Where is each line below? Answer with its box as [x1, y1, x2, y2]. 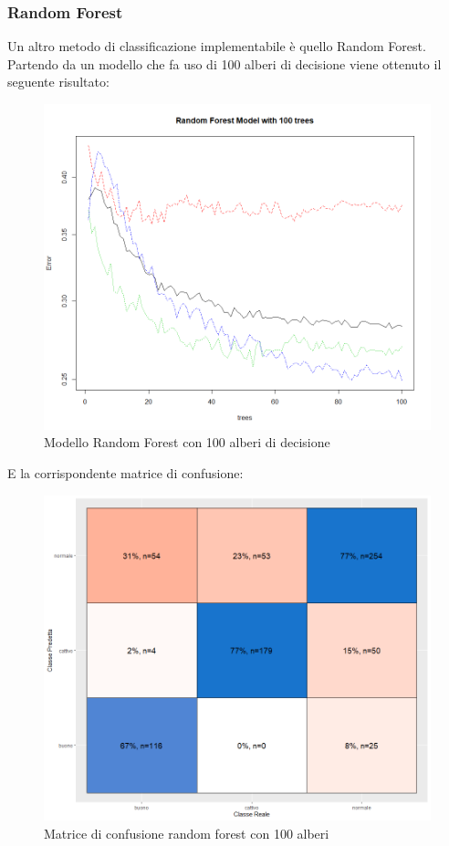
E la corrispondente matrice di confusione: [7, 463, 244, 482]
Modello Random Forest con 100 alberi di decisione [44, 433, 330, 452]
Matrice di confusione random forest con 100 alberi [44, 823, 329, 842]
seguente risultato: [7, 72, 110, 91]
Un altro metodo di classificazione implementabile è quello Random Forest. [7, 37, 426, 56]
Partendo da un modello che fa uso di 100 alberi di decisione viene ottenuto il [7, 54, 442, 73]
